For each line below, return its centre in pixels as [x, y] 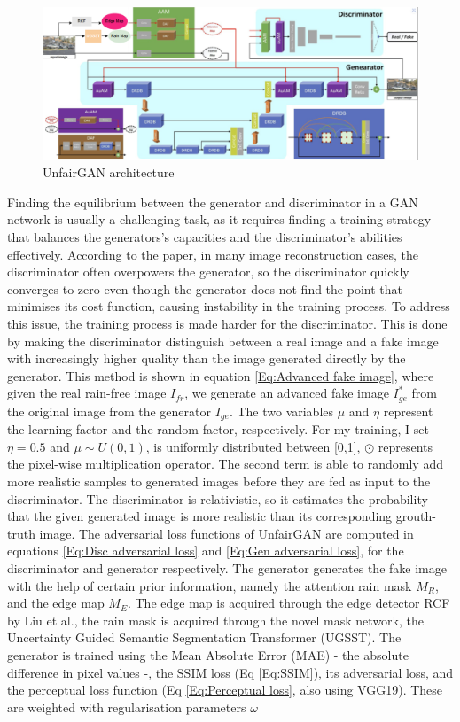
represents [405, 446]
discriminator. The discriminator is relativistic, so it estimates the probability [218, 498]
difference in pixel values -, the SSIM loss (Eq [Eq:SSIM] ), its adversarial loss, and [230, 672]
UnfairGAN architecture [109, 172]
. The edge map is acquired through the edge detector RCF [288, 603]
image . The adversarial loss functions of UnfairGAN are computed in [226, 533]
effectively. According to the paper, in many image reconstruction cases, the [213, 254]
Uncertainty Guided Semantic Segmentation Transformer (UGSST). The [204, 637]
